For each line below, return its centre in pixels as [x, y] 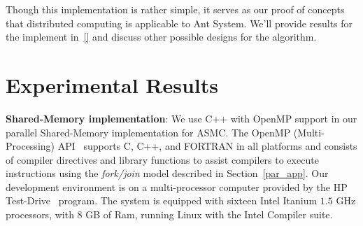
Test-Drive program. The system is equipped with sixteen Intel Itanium [162, 200]
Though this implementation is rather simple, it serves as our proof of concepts [175, 9]
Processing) [30, 146]
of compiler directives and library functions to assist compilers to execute [162, 159]
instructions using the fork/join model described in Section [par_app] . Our [167, 173]
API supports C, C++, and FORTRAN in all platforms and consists [207, 146]
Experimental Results [112, 84]
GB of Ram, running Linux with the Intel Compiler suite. [209, 214]
